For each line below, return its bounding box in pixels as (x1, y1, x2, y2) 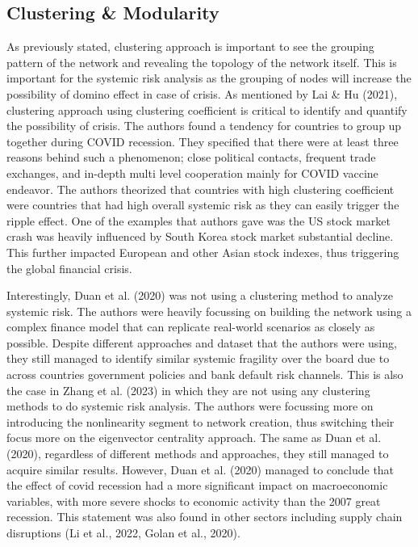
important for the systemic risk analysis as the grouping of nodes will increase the (6, 69, 412, 86)
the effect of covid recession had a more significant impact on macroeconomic (6, 477, 388, 494)
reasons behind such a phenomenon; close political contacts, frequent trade (6, 149, 376, 166)
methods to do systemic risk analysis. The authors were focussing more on (6, 398, 374, 414)
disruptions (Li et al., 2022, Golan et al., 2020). (6, 524, 240, 541)
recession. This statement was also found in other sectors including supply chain (6, 508, 403, 525)
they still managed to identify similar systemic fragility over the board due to (6, 350, 390, 367)
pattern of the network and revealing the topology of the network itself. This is (6, 53, 397, 70)
